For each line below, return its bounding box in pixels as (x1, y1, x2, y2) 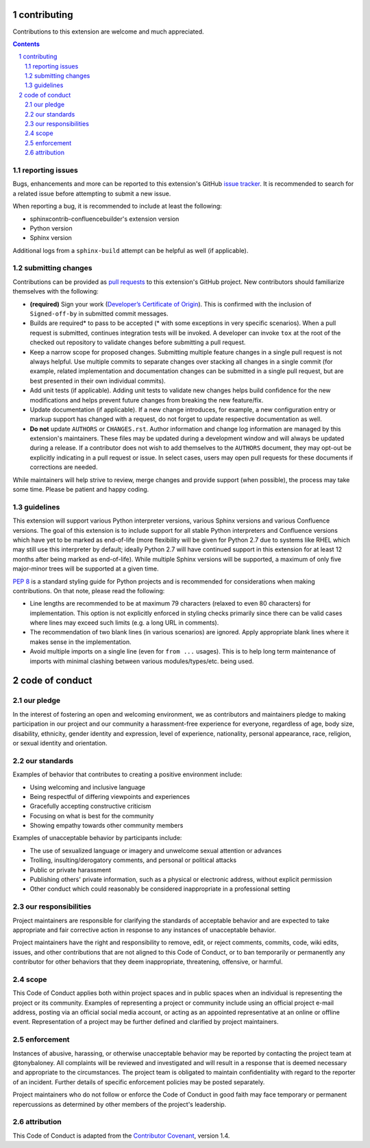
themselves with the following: (12, 287, 99, 296)
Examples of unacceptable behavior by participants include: (12, 834, 182, 842)
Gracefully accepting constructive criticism (29, 802, 151, 811)
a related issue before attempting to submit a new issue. (12, 189, 171, 198)
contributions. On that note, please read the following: (12, 586, 165, 595)
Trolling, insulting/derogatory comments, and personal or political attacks (29, 856, 236, 864)
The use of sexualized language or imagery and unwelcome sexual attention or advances (29, 846, 282, 854)
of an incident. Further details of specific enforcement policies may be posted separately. (12, 1077, 265, 1086)
